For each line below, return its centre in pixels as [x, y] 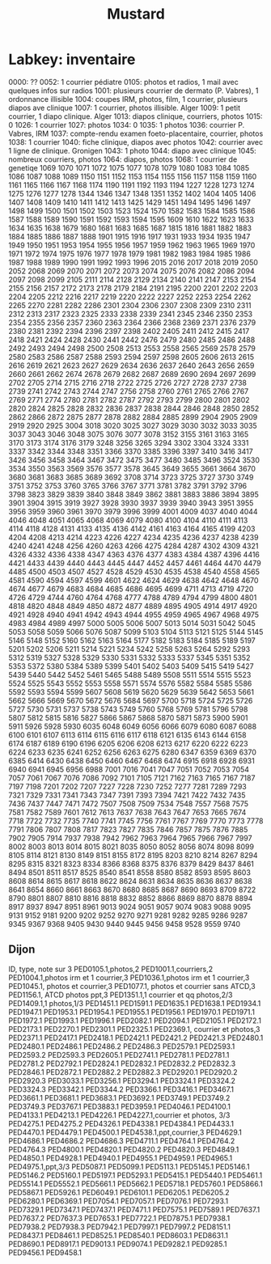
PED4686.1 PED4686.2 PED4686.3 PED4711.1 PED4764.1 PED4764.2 [122, 1140]
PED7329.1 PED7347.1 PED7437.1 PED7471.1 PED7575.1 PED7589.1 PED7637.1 [134, 1209]
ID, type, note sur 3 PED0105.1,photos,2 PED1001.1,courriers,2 [111, 969]
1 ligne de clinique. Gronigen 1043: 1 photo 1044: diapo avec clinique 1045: [132, 150]
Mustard [136, 14]
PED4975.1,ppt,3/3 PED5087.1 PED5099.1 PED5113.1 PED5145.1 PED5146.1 [129, 1166]
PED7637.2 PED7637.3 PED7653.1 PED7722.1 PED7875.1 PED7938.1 [119, 1218]
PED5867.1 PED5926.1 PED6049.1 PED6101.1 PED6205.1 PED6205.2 [119, 1192]
